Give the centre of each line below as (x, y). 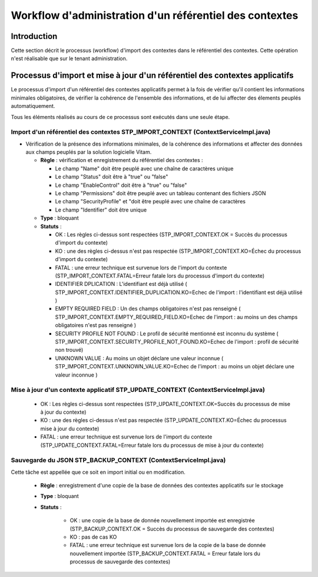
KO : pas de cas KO (93, 537)
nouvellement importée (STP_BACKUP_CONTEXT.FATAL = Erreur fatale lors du (165, 553)
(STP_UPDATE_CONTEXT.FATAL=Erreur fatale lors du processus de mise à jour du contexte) (152, 445)
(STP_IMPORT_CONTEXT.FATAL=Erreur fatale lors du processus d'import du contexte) (160, 276)
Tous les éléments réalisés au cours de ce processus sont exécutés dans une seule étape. (120, 117)
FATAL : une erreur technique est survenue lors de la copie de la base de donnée (168, 545)
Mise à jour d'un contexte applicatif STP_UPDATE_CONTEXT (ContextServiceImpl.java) (138, 390)
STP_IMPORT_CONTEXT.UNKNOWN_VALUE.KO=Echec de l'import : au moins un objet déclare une (175, 367)
